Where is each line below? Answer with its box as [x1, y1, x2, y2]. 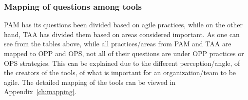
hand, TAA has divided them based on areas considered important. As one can [4, 29, 240, 39]
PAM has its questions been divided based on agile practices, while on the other [4, 20, 243, 30]
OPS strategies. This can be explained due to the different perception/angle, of [4, 58, 240, 68]
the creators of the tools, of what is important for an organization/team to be [4, 67, 236, 78]
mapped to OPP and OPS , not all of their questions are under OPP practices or [4, 48, 244, 58]
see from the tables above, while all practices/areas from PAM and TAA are [4, 39, 231, 49]
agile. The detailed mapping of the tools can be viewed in [4, 77, 176, 87]
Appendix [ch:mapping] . [4, 86, 76, 97]
